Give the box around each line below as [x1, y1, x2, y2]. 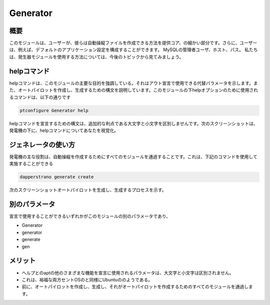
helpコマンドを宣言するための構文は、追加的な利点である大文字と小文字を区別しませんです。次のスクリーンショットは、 [9, 120, 258, 126]
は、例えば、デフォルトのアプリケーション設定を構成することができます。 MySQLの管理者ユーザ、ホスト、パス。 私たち [9, 47, 258, 53]
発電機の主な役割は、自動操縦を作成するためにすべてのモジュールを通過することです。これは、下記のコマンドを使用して [9, 153, 257, 160]
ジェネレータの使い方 [9, 140, 75, 149]
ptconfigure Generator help [19, 108, 88, 113]
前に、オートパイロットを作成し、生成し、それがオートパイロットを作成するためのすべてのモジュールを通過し [21, 283, 249, 290]
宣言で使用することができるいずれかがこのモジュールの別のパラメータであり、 [9, 213, 171, 219]
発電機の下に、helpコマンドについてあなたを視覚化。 [9, 127, 119, 133]
